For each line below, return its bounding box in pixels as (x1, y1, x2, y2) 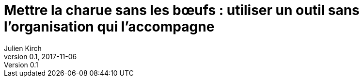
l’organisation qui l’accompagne (4, 18, 215, 35)
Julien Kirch (4, 44, 42, 52)
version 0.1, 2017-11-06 (4, 52, 77, 61)
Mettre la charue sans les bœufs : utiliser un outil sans (4, 2, 360, 18)
